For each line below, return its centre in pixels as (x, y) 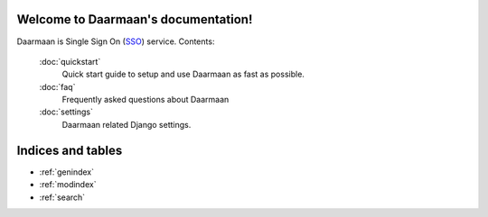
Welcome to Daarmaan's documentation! (135, 19)
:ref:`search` (62, 197)
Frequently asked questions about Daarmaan (145, 100)
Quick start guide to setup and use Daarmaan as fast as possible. (183, 74)
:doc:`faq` (57, 86)
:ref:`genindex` (67, 172)
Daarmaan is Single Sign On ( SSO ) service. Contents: (116, 41)
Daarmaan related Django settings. (127, 124)
